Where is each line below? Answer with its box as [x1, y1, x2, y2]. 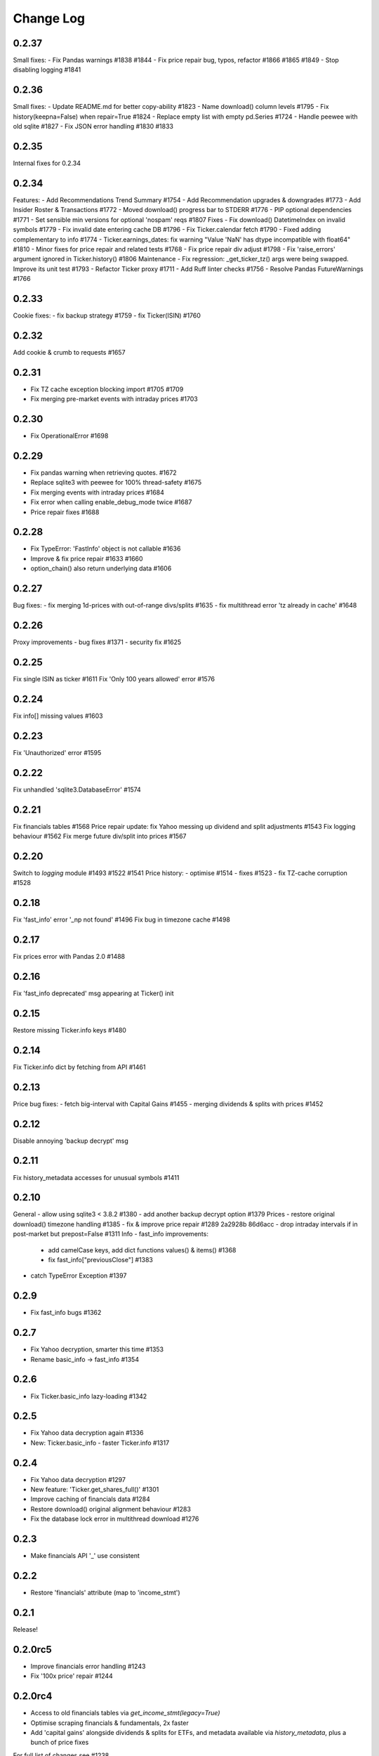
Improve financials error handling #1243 [30, 1662, 146, 1670]
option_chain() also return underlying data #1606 [30, 564, 172, 572]
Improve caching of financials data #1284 [30, 1495, 151, 1503]
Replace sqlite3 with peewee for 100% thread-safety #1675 [30, 478, 202, 487]
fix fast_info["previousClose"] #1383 [48, 1256, 154, 1264]
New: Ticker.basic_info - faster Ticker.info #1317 [30, 1439, 170, 1447]
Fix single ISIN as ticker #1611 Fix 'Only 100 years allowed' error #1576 [13, 674, 215, 683]
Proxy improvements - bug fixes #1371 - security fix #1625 [13, 638, 182, 646]
